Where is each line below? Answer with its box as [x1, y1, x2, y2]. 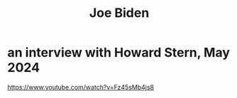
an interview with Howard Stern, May [7, 44, 231, 61]
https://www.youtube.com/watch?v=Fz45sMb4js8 [7, 82, 155, 91]
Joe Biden [89, 5, 150, 21]
